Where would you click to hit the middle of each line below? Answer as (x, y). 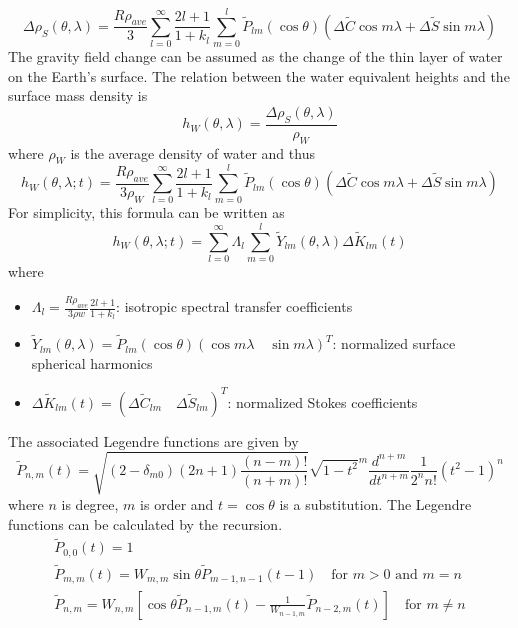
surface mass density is (78, 95)
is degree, (90, 503)
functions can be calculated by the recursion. (145, 523)
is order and (177, 503)
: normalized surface (394, 343)
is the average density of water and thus (192, 152)
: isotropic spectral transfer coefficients (234, 306)
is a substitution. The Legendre (375, 503)
